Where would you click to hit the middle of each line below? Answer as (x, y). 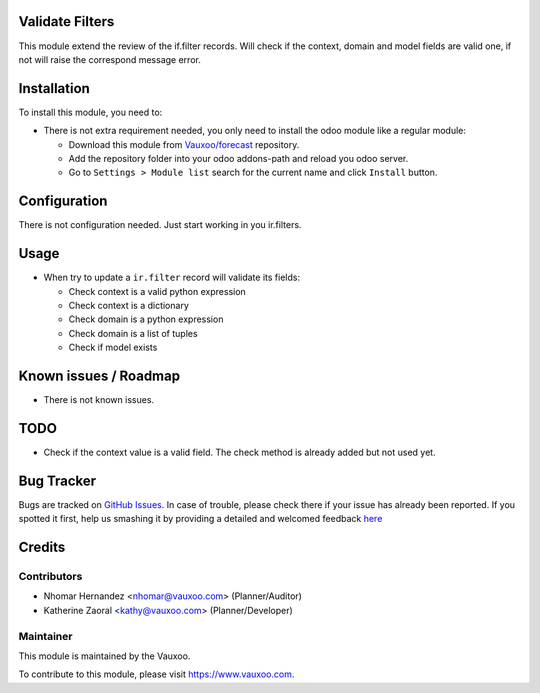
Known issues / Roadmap (99, 375)
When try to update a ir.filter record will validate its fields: (171, 277)
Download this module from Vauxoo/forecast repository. (184, 144)
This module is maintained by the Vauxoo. (104, 656)
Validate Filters (66, 21)
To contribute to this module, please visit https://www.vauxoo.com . (156, 674)
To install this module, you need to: (90, 112)
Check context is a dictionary (129, 305)
